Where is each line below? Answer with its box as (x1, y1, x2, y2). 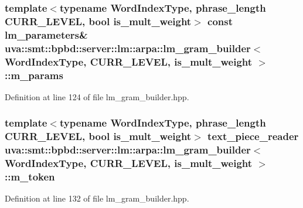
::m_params (5, 67, 63, 82)
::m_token (5, 169, 55, 184)
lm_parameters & (5, 27, 88, 42)
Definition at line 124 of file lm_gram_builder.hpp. (5, 90, 189, 103)
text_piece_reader (207, 129, 299, 144)
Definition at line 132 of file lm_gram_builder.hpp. (5, 192, 189, 204)
